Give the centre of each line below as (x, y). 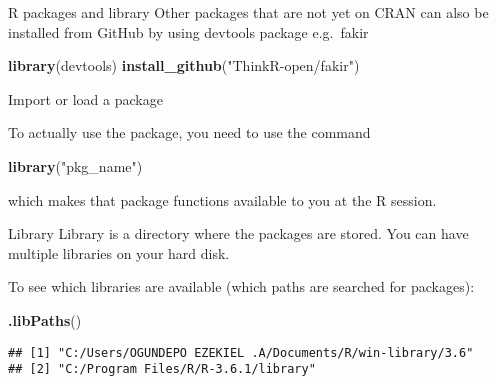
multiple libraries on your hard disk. (119, 252)
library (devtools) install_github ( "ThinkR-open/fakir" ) (184, 65)
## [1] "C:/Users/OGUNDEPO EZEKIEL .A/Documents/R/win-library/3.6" (241, 352)
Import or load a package (85, 98)
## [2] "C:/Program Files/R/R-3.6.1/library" (162, 369)
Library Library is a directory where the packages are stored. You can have (238, 233)
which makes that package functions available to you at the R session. (222, 199)
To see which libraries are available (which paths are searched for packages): (241, 286)
